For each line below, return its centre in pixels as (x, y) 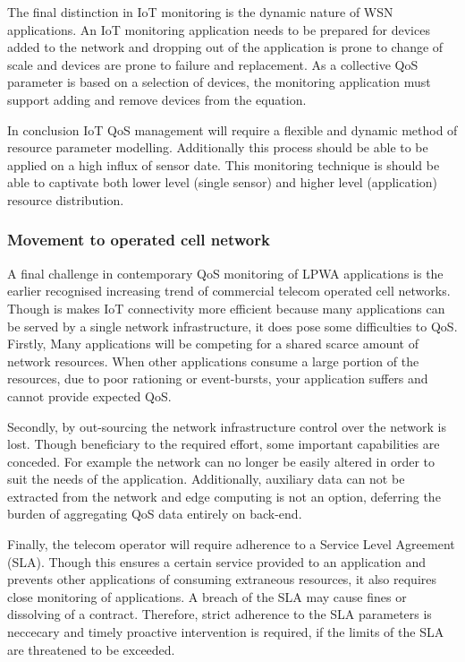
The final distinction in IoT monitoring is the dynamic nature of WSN (200, 12)
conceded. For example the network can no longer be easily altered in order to (221, 461)
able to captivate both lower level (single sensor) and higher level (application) (223, 182)
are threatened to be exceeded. (91, 649)
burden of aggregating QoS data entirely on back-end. (155, 514)
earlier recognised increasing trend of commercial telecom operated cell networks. (229, 291)
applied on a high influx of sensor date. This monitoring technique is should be (224, 164)
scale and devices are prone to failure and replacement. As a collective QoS (213, 64)
